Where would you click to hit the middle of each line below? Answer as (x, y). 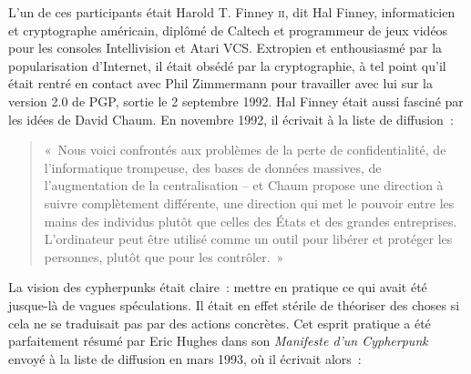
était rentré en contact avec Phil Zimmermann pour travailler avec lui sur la (221, 83)
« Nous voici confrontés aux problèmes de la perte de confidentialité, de (245, 150)
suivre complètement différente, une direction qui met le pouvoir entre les (249, 202)
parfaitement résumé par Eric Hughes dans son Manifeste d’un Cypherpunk (218, 341)
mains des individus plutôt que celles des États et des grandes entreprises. (251, 221)
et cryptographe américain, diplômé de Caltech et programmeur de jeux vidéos (228, 30)
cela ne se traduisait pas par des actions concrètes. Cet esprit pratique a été (220, 323)
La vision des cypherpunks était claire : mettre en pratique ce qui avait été (218, 287)
